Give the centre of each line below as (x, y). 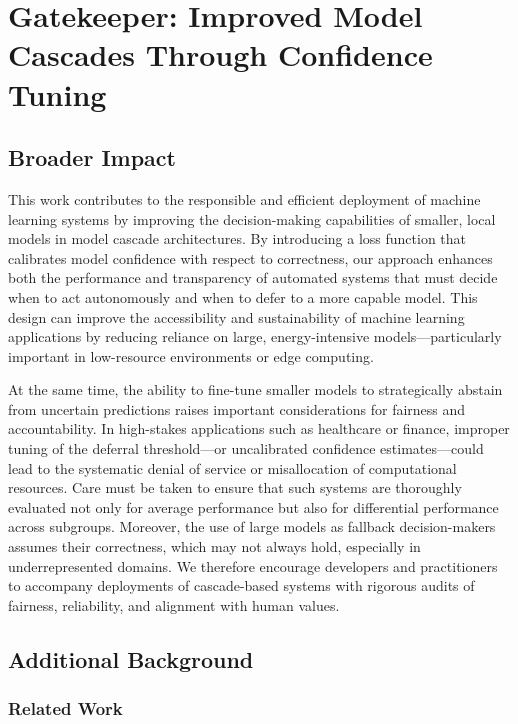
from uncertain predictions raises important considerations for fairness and (237, 408)
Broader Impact (92, 157)
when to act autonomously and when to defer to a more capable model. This (243, 296)
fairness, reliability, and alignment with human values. (174, 604)
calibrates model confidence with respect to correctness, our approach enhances (250, 257)
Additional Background (131, 658)
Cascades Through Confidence (220, 54)
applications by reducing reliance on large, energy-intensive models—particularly (255, 336)
